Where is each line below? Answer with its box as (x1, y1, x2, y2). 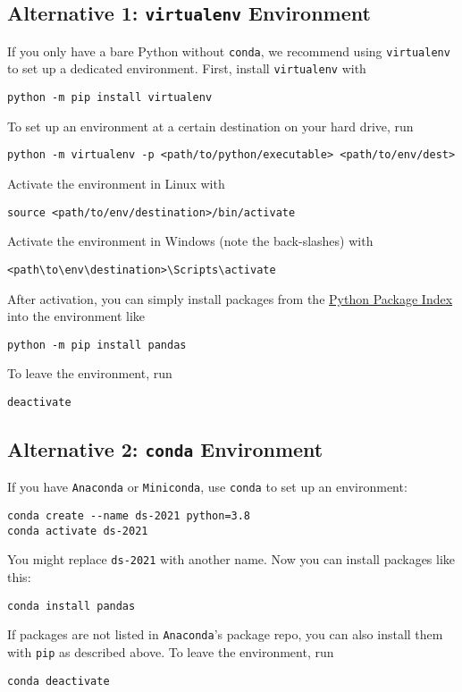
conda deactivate (7, 674, 110, 688)
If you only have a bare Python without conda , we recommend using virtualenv (7, 41, 450, 60)
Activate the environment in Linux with (7, 174, 225, 192)
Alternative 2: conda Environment (7, 435, 323, 462)
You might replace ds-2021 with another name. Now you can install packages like (7, 550, 456, 569)
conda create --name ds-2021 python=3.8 (7, 510, 251, 523)
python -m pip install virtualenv (7, 91, 213, 105)
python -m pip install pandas (7, 338, 187, 351)
